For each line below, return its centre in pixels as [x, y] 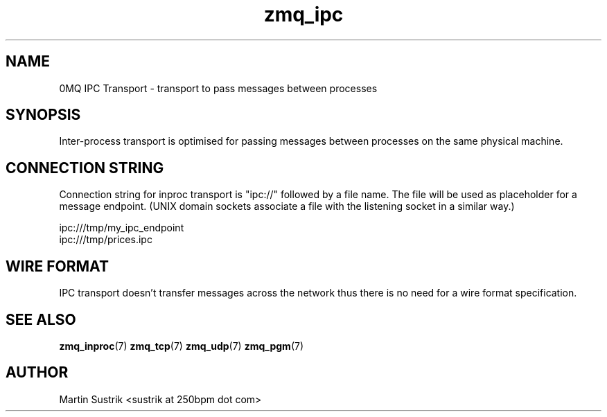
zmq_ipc [303, 15]
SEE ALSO [41, 319]
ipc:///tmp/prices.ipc [106, 240]
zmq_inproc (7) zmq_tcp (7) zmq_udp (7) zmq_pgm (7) [182, 346]
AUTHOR [37, 373]
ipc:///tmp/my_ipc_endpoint [122, 228]
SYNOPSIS [43, 115]
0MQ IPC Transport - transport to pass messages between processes [218, 88]
